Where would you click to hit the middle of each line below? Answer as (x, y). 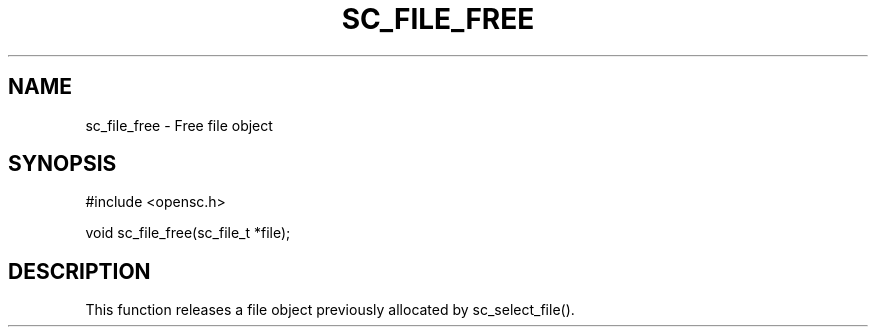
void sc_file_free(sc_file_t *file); (188, 233)
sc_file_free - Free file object (179, 125)
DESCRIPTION (79, 271)
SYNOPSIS (62, 164)
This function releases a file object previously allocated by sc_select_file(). (330, 310)
